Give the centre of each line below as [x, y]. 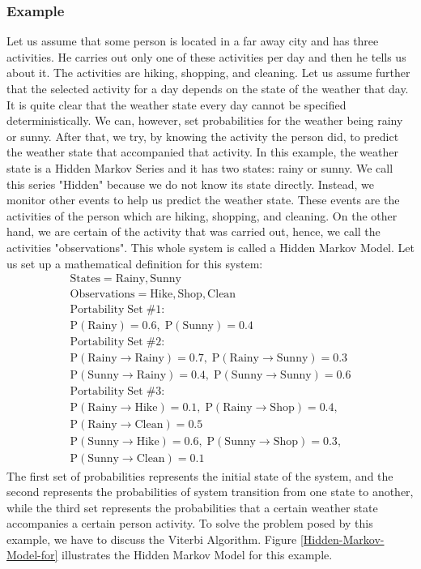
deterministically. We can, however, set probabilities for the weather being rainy [205, 120]
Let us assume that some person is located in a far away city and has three [193, 41]
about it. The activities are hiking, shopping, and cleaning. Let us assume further [208, 73]
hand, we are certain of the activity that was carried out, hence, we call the [193, 231]
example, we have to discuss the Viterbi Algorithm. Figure [152, 539]
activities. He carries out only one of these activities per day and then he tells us [206, 56]
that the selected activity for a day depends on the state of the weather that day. [208, 88]
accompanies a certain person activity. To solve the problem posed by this [190, 523]
